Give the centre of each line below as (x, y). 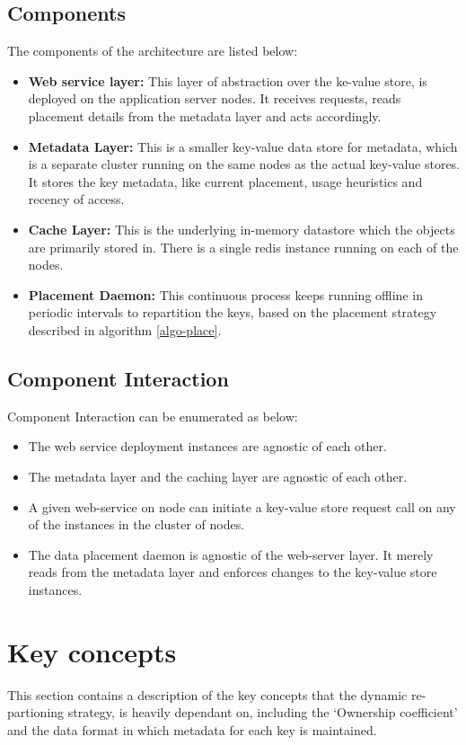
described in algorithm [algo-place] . (125, 329)
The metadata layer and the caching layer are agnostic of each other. (218, 476)
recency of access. (76, 199)
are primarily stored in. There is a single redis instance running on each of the (243, 247)
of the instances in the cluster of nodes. (136, 524)
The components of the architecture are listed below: (153, 51)
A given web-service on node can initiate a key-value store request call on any (242, 506)
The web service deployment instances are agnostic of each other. (207, 446)
